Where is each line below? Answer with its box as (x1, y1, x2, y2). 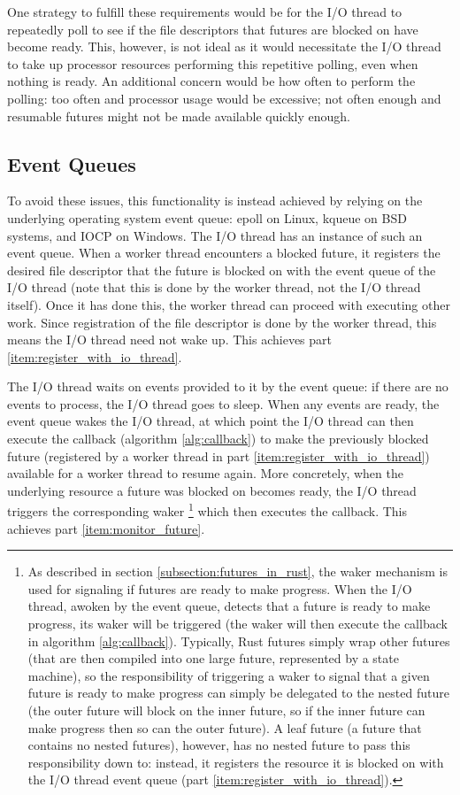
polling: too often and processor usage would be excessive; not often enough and (7, 89, 441, 107)
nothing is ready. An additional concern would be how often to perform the (7, 72, 416, 90)
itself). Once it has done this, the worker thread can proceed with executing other (7, 295, 450, 313)
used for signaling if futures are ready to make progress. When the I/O (27, 579, 412, 598)
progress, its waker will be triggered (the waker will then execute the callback (27, 614, 448, 633)
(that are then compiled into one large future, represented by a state (27, 649, 399, 668)
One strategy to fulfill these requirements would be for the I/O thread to (7, 3, 402, 20)
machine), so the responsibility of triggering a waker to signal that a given (27, 666, 430, 684)
